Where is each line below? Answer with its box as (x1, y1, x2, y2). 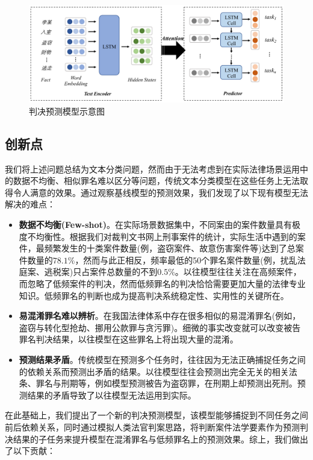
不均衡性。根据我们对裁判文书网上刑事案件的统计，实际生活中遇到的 (27, 230, 297, 242)
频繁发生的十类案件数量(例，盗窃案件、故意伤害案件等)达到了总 (44, 242, 296, 254)
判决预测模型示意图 (29, 104, 105, 117)
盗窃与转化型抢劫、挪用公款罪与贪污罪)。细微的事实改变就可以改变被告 (19, 321, 301, 333)
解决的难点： (5, 198, 55, 210)
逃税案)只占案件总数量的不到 (44, 265, 158, 278)
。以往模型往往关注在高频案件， (175, 265, 302, 278)
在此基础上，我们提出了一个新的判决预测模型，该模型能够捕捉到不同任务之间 (5, 409, 308, 421)
